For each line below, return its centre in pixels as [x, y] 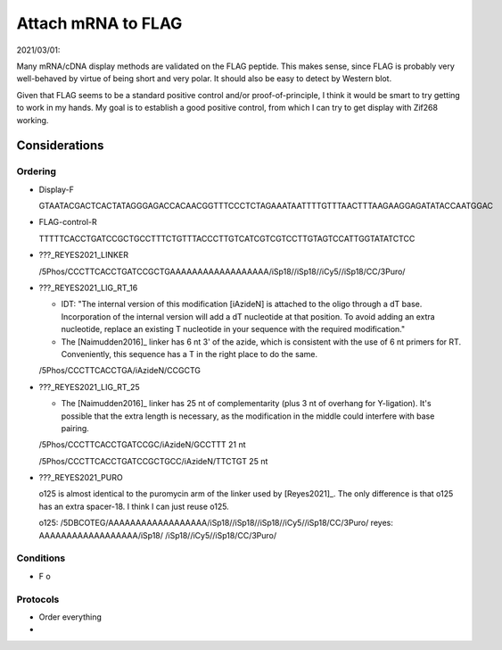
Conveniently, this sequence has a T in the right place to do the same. [189, 354]
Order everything [70, 617]
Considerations [60, 146]
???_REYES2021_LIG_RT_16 [88, 287]
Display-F [57, 189]
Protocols [38, 599]
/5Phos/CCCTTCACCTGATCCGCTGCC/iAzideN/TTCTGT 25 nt [153, 461]
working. [33, 120]
